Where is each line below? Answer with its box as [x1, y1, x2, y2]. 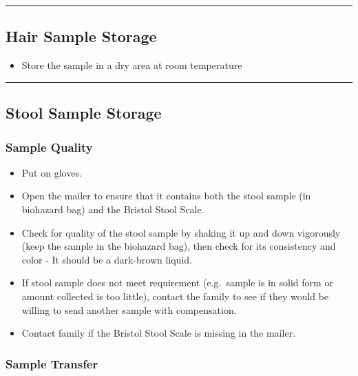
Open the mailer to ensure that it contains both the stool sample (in [21, 188, 311, 203]
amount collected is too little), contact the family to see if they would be [21, 288, 329, 303]
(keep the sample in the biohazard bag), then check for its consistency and [21, 239, 336, 253]
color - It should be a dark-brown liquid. [21, 252, 192, 266]
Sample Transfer [6, 355, 98, 372]
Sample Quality [6, 138, 93, 155]
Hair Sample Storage [6, 26, 157, 47]
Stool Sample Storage [6, 102, 162, 123]
